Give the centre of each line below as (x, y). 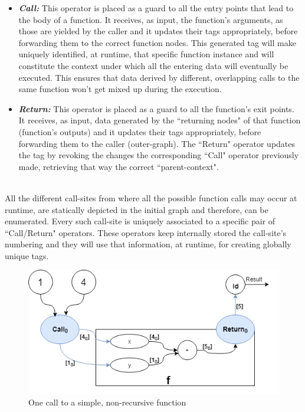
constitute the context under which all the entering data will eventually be (153, 65)
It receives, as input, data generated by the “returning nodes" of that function (160, 120)
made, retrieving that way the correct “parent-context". (119, 166)
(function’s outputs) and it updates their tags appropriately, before (140, 131)
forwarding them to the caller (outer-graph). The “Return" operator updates (157, 143)
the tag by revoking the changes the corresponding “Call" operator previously (159, 155)
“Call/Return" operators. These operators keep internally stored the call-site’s (146, 232)
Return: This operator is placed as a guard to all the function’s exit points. (156, 108)
